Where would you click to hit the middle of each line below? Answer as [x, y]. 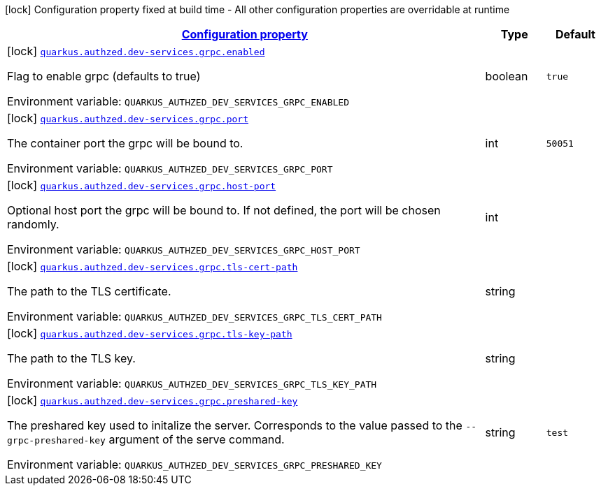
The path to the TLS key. [71, 358]
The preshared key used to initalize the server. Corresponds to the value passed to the [235, 425]
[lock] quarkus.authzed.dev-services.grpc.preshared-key [153, 400]
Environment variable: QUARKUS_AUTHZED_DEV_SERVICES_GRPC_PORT [170, 168]
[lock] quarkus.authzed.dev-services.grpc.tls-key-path [150, 333]
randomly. [33, 224]
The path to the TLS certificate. [89, 291]
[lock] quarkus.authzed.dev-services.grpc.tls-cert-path [153, 266]
